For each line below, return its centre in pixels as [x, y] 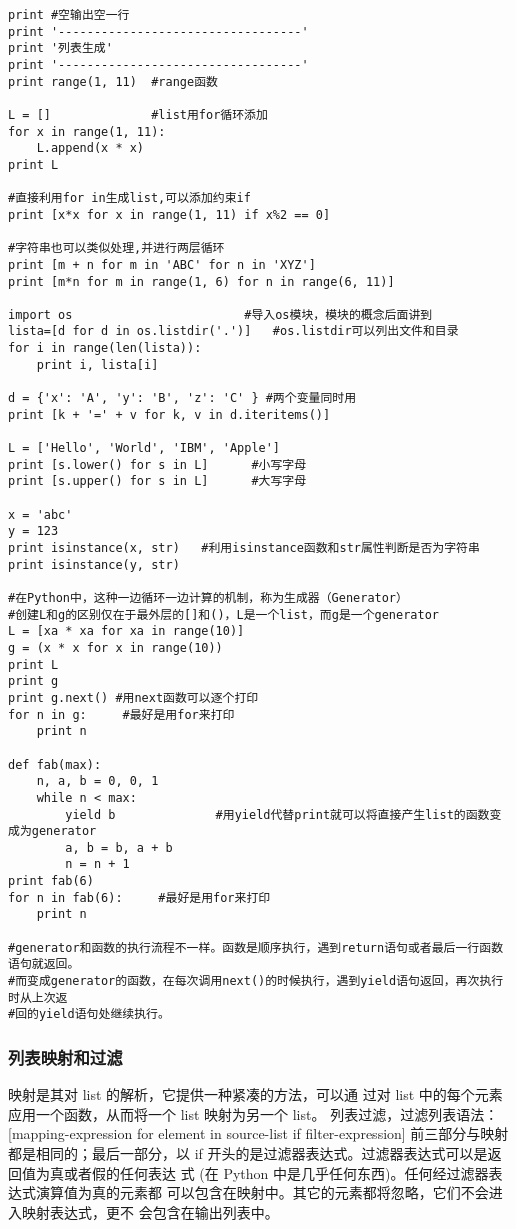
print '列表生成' [60, 48]
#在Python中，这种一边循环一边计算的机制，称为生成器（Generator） [208, 597]
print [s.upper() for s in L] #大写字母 [157, 481]
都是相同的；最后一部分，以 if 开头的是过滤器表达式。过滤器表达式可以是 [248, 1153]
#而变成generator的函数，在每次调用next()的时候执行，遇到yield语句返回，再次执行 [256, 981]
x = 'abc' [40, 514]
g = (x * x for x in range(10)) [115, 647]
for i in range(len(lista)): [105, 348]
